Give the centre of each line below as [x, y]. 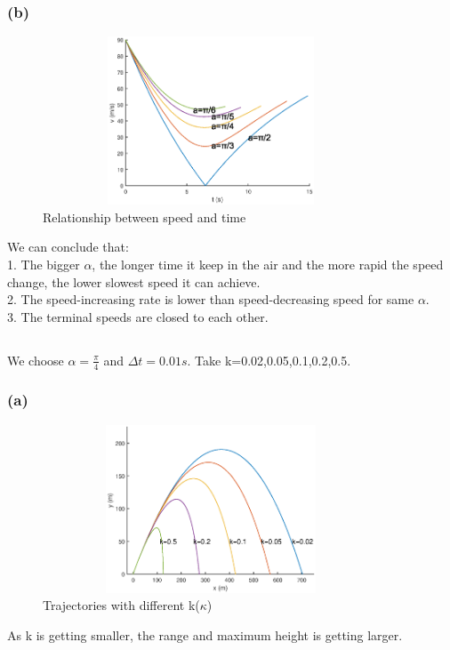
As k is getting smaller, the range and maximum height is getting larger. [205, 634]
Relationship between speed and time [145, 217]
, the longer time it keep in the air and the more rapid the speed [268, 264]
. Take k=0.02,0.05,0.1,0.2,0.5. [269, 360]
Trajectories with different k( [121, 605]
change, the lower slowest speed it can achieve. [134, 281]
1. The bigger [44, 264]
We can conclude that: [68, 247]
